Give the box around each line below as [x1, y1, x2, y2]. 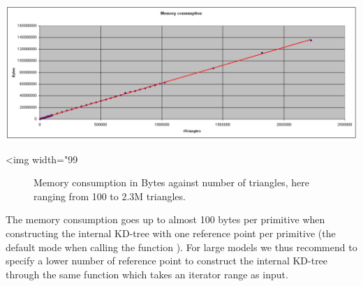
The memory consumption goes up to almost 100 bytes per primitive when [6, 212, 325, 227]
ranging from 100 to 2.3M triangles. [34, 188, 186, 203]
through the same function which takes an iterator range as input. [6, 266, 288, 281]
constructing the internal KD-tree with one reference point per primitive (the [6, 225, 336, 240]
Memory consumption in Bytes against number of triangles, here [34, 175, 309, 190]
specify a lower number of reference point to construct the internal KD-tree [6, 253, 328, 268]
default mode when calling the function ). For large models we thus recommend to [6, 239, 357, 254]
